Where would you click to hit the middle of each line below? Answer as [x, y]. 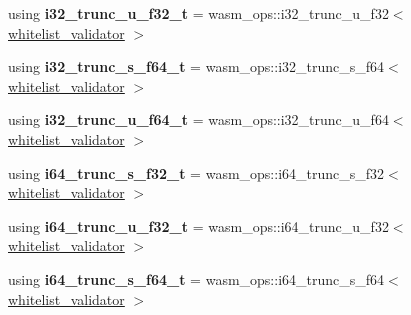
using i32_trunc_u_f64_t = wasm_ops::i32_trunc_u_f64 [198, 119]
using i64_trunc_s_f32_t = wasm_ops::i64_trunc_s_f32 [196, 172]
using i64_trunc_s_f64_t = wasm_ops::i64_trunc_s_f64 [196, 278]
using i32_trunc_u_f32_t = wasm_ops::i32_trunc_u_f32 [198, 13]
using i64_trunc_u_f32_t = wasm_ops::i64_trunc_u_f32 [198, 225]
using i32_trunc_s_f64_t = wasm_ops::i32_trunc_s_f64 [196, 66]
